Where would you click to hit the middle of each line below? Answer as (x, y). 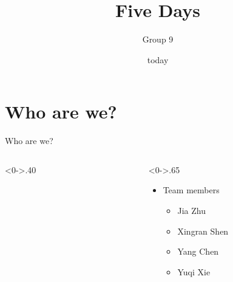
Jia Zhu (191, 211)
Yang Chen (198, 251)
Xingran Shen (203, 231)
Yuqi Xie (194, 271)
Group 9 (158, 39)
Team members (191, 190)
